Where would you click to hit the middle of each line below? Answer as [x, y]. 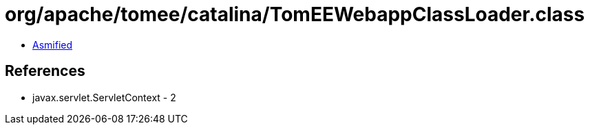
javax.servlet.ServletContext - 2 [104, 97]
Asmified [53, 44]
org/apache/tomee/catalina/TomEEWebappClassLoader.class [295, 14]
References [45, 71]
